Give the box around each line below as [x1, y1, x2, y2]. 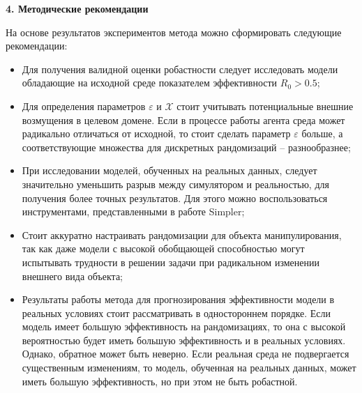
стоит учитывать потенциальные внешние [176, 98, 354, 113]
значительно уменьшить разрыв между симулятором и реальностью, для [22, 176, 329, 191]
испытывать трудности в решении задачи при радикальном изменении [22, 254, 319, 269]
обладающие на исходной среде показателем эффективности [22, 75, 278, 90]
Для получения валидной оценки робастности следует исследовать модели [22, 61, 338, 76]
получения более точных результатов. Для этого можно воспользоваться [22, 190, 328, 205]
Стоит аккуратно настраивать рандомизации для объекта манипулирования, [22, 227, 342, 242]
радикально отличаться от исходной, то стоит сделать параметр [22, 126, 291, 141]
